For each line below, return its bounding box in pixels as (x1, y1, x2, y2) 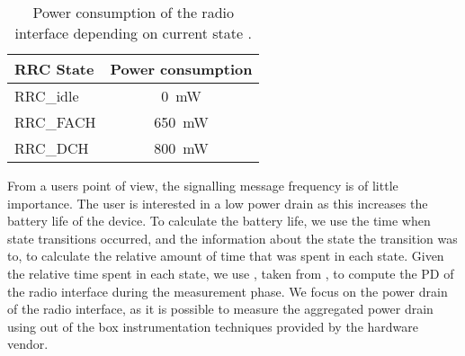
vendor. (7, 334, 49, 353)
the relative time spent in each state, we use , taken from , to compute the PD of (7, 263, 454, 282)
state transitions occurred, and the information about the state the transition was (7, 228, 458, 247)
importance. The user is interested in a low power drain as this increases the (7, 193, 428, 212)
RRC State (14, 58, 94, 79)
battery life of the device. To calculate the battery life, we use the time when (7, 211, 431, 230)
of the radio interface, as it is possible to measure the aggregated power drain (7, 299, 434, 318)
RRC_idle (14, 85, 79, 106)
